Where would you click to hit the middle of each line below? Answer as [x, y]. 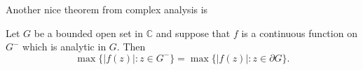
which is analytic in [64, 47]
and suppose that [193, 33]
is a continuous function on [299, 33]
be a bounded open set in [89, 33]
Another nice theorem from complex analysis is [107, 9]
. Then [131, 47]
